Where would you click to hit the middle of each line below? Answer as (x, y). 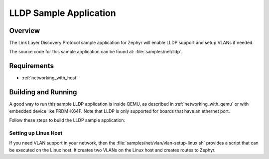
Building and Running (43, 92)
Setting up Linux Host (36, 133)
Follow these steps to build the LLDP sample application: (67, 120)
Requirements (32, 66)
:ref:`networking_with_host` (50, 78)
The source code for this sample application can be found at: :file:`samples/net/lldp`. (96, 52)
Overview (25, 31)
